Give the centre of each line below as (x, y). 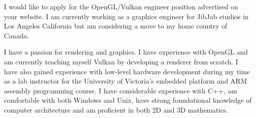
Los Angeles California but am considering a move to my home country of (116, 26)
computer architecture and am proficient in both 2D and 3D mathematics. (116, 109)
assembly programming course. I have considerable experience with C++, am (121, 90)
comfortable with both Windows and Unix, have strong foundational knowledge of (128, 100)
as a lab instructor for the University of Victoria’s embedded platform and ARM (126, 81)
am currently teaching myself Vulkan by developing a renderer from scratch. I (121, 61)
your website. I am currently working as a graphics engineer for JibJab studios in (126, 16)
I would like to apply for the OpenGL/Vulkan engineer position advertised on (121, 6)
